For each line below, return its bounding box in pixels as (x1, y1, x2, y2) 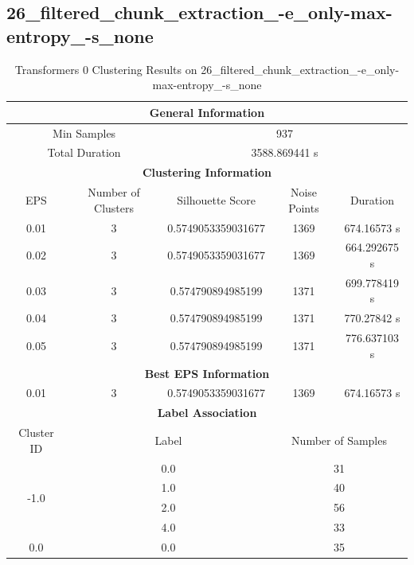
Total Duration (47, 144, 121, 161)
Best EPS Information (144, 364, 270, 381)
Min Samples (53, 124, 116, 141)
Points (288, 199, 319, 216)
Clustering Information (142, 164, 272, 181)
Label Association (157, 404, 257, 421)
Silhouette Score (177, 191, 256, 208)
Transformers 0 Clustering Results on (14, 60, 197, 77)
